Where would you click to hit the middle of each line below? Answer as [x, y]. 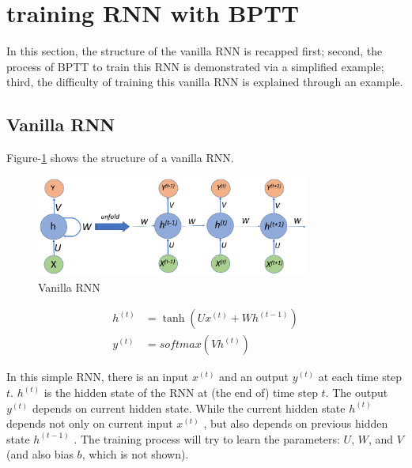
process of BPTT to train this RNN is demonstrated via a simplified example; [195, 66]
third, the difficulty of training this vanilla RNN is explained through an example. [205, 82]
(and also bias [40, 454]
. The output [357, 393]
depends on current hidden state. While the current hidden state [189, 408]
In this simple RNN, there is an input [98, 377]
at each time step [360, 377]
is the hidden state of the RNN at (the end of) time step [181, 393]
